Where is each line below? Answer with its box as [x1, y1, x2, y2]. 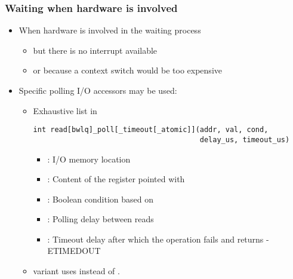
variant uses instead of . [33, 265, 120, 277]
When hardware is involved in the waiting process [18, 24, 201, 36]
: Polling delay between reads [47, 213, 154, 225]
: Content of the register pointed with [47, 173, 185, 185]
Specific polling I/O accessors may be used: [18, 84, 177, 96]
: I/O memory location [47, 152, 131, 165]
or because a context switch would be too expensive [33, 64, 222, 76]
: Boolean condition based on [47, 192, 154, 205]
